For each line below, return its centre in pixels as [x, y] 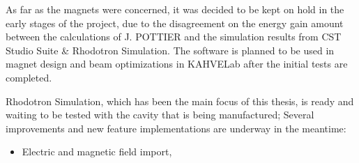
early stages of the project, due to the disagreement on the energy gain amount [175, 23]
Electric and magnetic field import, [97, 152]
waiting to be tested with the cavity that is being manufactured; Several [160, 115]
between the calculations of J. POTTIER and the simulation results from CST [174, 37]
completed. [29, 77]
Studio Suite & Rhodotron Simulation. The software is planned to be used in [170, 50]
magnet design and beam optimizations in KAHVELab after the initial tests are [177, 64]
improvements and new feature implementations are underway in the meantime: [176, 128]
